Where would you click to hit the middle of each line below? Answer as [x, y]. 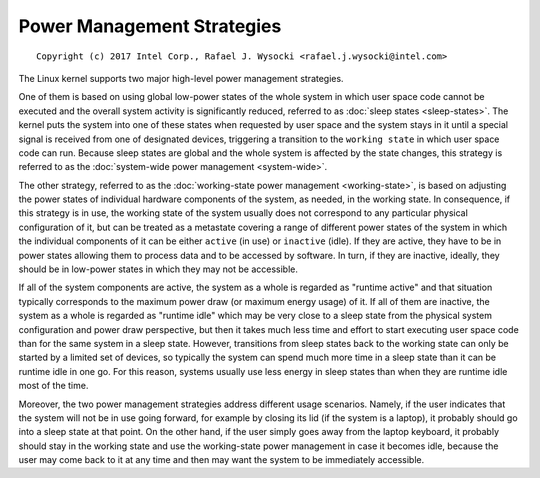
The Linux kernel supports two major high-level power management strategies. [181, 78]
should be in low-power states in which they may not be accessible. [158, 269]
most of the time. [53, 386]
